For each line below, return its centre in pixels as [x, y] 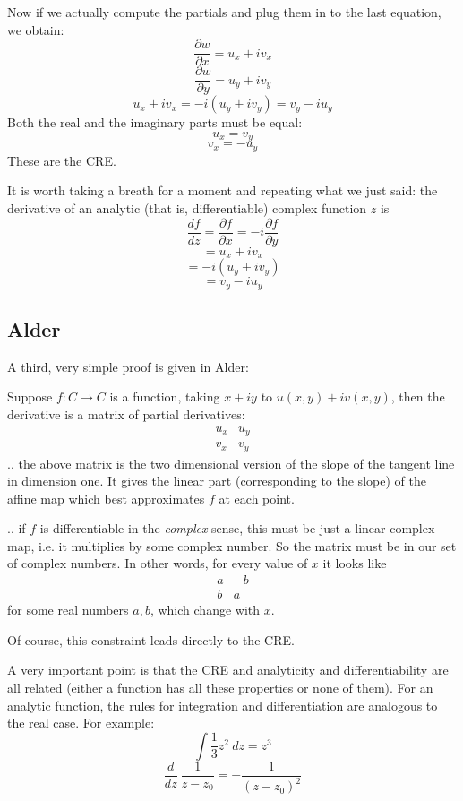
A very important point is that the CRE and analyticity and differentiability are [228, 670]
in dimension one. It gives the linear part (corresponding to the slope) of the [217, 481]
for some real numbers [68, 610]
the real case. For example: [81, 723]
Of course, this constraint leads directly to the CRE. [151, 639]
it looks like [355, 563]
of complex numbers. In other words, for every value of [158, 563]
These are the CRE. [62, 160]
